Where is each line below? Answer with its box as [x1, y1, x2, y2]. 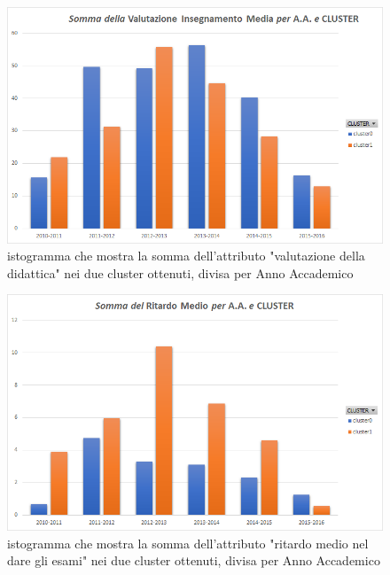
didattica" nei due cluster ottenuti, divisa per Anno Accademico [7, 263, 354, 282]
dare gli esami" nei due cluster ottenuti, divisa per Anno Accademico [7, 551, 380, 570]
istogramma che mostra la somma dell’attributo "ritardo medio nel [7, 533, 369, 552]
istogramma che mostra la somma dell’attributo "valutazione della [7, 246, 365, 265]
